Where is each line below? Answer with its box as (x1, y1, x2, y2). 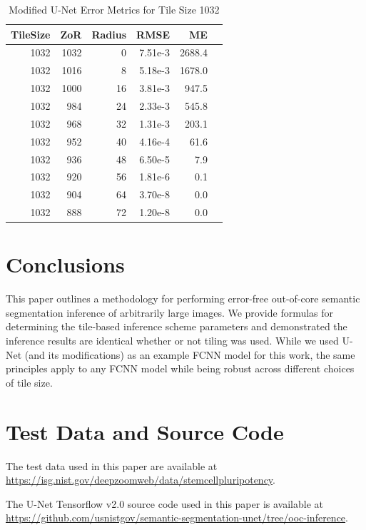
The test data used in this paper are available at (6, 458, 218, 473)
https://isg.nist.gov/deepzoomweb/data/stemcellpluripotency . (6, 472, 275, 487)
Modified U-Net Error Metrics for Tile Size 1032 (9, 2, 220, 16)
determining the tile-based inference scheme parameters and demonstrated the (6, 319, 347, 334)
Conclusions (6, 250, 125, 279)
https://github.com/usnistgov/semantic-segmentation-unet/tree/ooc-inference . (6, 510, 348, 525)
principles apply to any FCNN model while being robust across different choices (6, 361, 355, 376)
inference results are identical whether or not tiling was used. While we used (6, 333, 339, 348)
